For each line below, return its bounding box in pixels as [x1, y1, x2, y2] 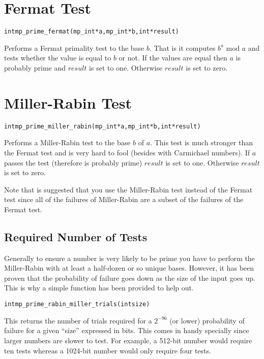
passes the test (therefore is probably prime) [4, 157, 142, 168]
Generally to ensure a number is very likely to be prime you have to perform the [4, 252, 255, 263]
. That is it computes [150, 42, 216, 53]
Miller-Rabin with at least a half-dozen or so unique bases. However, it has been [4, 263, 254, 273]
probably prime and [4, 62, 66, 73]
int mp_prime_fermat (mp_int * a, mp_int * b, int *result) [4, 28, 179, 36]
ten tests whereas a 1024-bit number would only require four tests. [4, 345, 211, 355]
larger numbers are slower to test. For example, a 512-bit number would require [4, 335, 252, 345]
